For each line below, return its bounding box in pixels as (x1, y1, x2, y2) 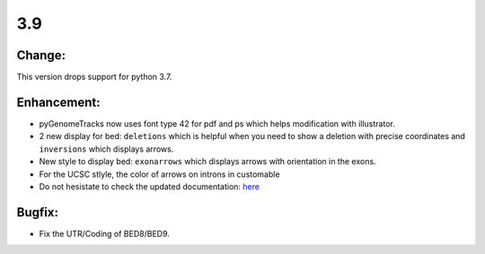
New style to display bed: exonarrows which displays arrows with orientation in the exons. (39, 156, 376, 167)
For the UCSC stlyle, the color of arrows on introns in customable (39, 169, 280, 180)
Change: (16, 48, 66, 63)
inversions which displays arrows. (39, 144, 174, 154)
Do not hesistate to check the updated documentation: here (39, 180, 260, 192)
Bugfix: (16, 205, 58, 220)
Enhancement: (16, 94, 101, 109)
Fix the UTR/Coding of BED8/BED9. (39, 228, 171, 239)
